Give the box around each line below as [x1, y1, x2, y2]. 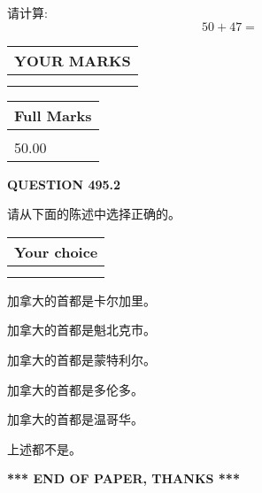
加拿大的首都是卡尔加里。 [7, 290, 156, 309]
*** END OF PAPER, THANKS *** [7, 469, 240, 488]
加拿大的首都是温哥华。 [7, 410, 143, 428]
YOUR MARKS [14, 50, 131, 71]
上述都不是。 [7, 439, 81, 458]
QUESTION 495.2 [7, 174, 121, 193]
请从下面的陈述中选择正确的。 [7, 204, 181, 223]
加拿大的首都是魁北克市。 [7, 320, 156, 339]
